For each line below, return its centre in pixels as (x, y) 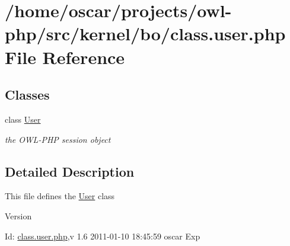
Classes (27, 95)
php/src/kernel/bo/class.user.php (145, 33)
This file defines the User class (60, 196)
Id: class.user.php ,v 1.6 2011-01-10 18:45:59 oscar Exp (103, 236)
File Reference (65, 57)
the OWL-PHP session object (58, 139)
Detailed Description (70, 171)
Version (18, 215)
